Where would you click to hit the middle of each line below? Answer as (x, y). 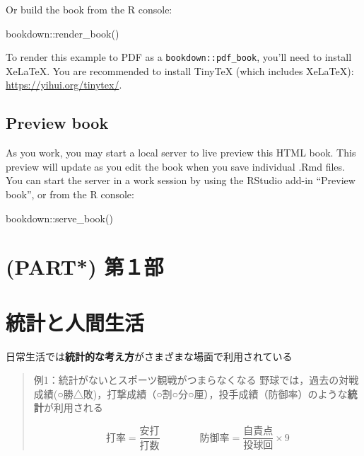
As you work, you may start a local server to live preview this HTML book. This (181, 153)
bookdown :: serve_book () (59, 218)
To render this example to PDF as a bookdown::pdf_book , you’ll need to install (179, 57)
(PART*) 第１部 (85, 267)
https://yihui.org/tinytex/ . (64, 85)
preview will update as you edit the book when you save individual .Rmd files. (175, 166)
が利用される (73, 407)
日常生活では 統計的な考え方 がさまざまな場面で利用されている (149, 356)
